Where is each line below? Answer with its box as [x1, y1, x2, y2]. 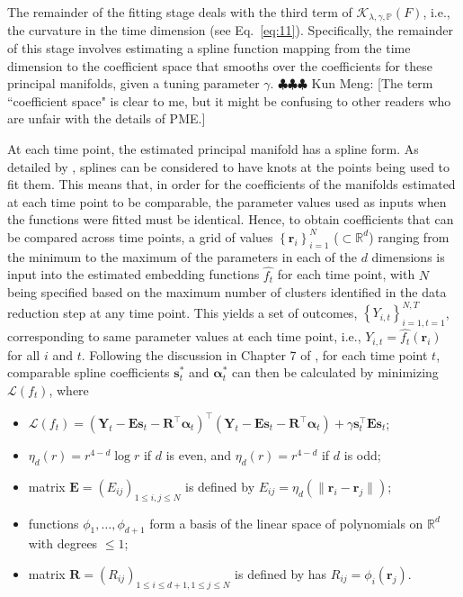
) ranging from [369, 227, 450, 246]
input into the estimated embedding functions [7, 265, 260, 284]
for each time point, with [277, 265, 415, 284]
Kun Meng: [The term [311, 74, 433, 93]
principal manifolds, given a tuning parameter [7, 74, 260, 93]
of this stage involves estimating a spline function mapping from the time [7, 39, 411, 58]
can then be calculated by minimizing [231, 363, 439, 382]
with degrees [28, 534, 98, 553]
